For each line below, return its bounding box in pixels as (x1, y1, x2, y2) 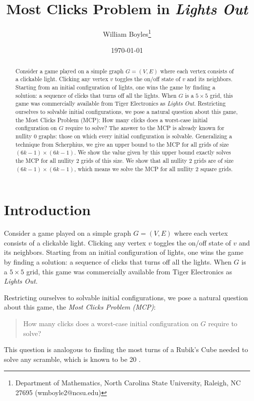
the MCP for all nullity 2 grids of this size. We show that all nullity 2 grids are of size (15, 156, 234, 164)
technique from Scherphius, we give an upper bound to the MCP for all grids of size (15, 140, 229, 148)
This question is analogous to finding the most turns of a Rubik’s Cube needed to (4, 344, 248, 355)
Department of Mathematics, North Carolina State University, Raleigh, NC (15, 378, 241, 388)
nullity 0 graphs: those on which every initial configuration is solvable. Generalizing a (15, 132, 232, 140)
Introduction (4, 200, 91, 220)
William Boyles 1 (103, 27, 151, 39)
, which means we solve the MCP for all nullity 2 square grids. (74, 164, 233, 173)
